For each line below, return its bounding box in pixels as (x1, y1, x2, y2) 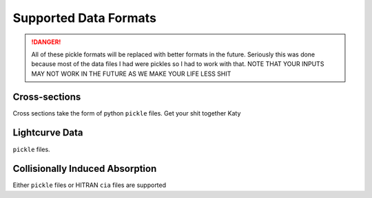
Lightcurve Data (12, 127, 83, 139)
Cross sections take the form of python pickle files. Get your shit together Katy (12, 109, 241, 117)
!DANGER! (31, 38, 61, 46)
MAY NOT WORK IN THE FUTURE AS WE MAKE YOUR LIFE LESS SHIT (31, 69, 231, 78)
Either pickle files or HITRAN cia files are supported (12, 181, 167, 189)
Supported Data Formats (12, 10, 156, 25)
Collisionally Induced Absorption (12, 163, 157, 175)
